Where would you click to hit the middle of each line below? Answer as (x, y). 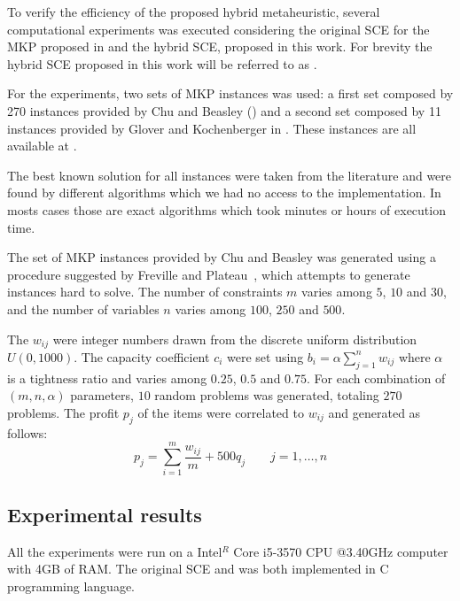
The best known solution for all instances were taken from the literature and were (230, 175)
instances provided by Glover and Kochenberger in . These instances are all (212, 128)
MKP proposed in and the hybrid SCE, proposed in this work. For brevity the (220, 46)
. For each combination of (376, 378)
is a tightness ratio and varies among (107, 378)
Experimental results (105, 514)
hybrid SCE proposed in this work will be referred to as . (162, 63)
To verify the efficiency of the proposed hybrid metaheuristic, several (194, 12)
